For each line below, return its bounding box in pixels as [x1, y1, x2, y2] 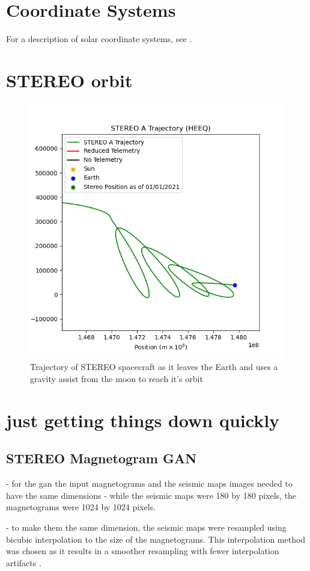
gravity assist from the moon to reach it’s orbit [30, 372, 203, 385]
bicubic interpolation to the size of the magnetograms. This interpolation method [6, 532, 306, 545]
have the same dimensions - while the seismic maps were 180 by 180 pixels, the [6, 489, 297, 501]
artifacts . [6, 556, 41, 569]
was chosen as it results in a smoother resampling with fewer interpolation [6, 545, 279, 557]
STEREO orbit [6, 67, 133, 92]
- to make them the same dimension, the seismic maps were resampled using [6, 520, 287, 533]
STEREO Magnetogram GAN [6, 449, 197, 468]
